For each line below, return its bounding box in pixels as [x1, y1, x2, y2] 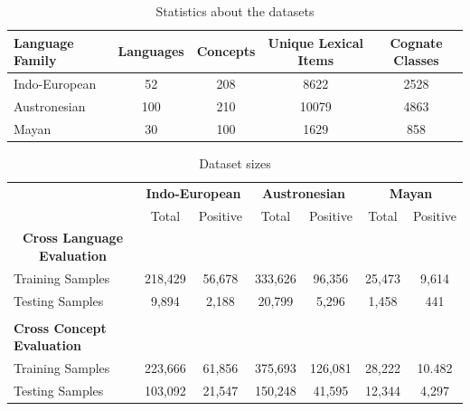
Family [14, 51, 57, 70]
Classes [393, 51, 439, 70]
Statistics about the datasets [155, 2, 315, 20]
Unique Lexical [268, 33, 363, 52]
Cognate [390, 33, 443, 52]
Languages [117, 42, 184, 61]
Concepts [196, 42, 256, 61]
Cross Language [22, 228, 124, 247]
